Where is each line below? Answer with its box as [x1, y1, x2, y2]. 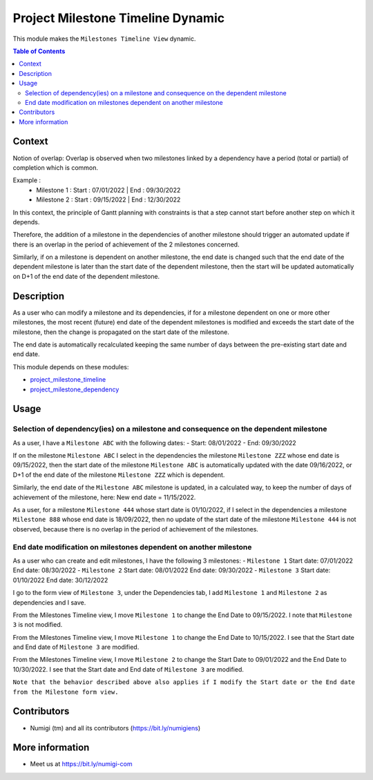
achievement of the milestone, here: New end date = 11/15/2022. [12, 493, 196, 501]
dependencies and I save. [12, 598, 86, 607]
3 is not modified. [12, 621, 63, 629]
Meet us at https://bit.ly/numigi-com [30, 760, 133, 768]
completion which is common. [12, 163, 99, 172]
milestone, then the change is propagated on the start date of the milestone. [12, 328, 229, 336]
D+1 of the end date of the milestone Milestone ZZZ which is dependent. [12, 470, 225, 479]
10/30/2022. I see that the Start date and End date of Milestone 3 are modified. [12, 665, 245, 673]
